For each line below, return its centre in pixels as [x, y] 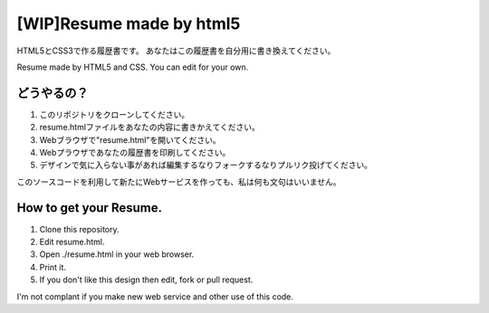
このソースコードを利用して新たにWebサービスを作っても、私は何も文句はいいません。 [179, 182]
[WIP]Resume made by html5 [129, 24]
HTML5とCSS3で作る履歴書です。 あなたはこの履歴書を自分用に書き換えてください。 [176, 51]
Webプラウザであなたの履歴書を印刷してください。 [135, 153]
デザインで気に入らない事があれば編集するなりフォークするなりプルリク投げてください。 [206, 165]
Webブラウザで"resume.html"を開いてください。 [130, 139]
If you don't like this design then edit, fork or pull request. [146, 280]
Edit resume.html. [72, 242]
